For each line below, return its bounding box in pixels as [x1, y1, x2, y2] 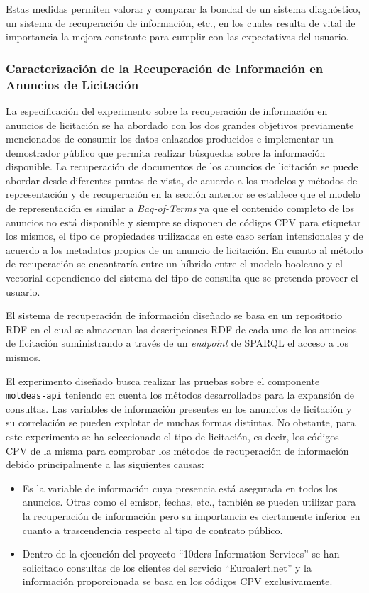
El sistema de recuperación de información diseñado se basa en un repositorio [6, 308, 343, 323]
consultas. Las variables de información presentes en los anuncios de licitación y [6, 401, 352, 416]
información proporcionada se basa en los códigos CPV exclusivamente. [22, 574, 333, 589]
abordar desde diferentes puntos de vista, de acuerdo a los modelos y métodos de [6, 172, 358, 187]
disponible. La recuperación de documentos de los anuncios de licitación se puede [6, 159, 358, 174]
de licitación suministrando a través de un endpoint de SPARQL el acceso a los [6, 336, 349, 350]
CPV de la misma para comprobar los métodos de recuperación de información [6, 443, 349, 458]
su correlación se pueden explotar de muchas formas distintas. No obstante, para [6, 415, 356, 430]
